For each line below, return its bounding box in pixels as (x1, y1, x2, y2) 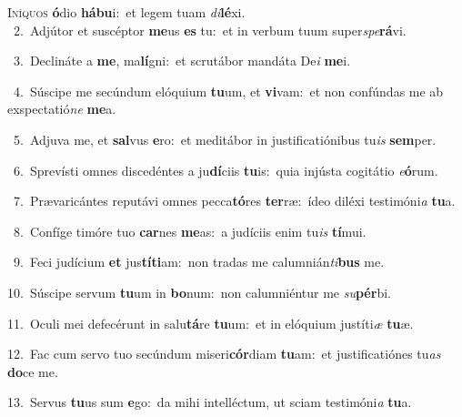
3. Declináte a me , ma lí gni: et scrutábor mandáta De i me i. (13, 51, 351, 70)
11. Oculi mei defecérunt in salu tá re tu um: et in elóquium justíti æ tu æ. (7, 313, 414, 332)
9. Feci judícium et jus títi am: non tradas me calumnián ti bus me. (13, 252, 385, 271)
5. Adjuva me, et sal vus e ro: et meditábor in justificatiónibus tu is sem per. (13, 129, 437, 148)
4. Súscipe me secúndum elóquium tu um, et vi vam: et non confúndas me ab (13, 81, 444, 100)
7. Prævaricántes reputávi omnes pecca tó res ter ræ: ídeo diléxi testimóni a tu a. (13, 191, 456, 210)
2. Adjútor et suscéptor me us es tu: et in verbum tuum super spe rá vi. (13, 20, 407, 39)
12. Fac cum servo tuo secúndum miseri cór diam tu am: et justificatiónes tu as (7, 344, 441, 363)
